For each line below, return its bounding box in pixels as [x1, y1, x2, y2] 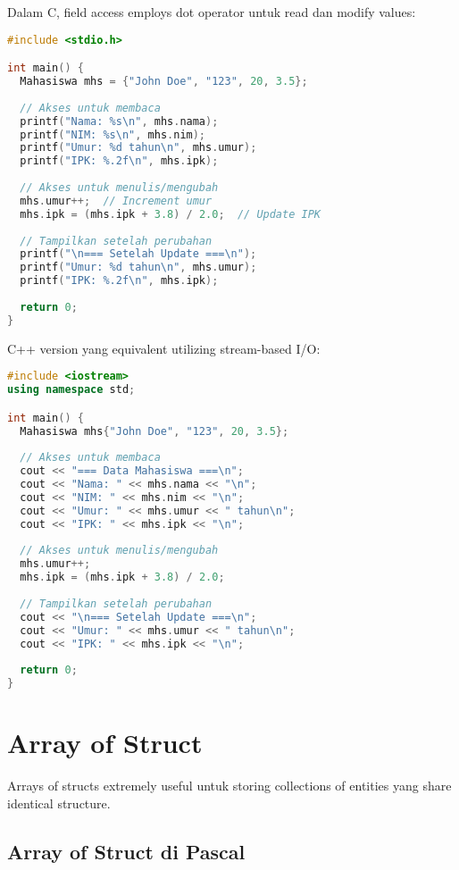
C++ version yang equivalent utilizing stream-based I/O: [7, 339, 321, 357]
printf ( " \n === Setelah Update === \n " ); [20, 247, 257, 261]
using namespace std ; [7, 383, 136, 397]
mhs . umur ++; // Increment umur [20, 194, 213, 207]
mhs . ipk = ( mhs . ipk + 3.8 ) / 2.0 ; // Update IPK [20, 207, 321, 221]
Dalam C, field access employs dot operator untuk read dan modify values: [7, 3, 416, 21]
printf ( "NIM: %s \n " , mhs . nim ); [20, 128, 206, 141]
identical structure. [7, 793, 111, 812]
